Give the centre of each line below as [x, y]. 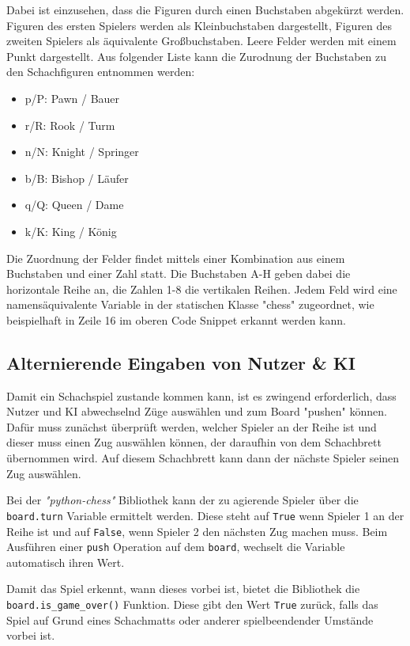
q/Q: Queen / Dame [74, 205]
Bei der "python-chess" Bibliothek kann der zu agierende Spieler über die [182, 500]
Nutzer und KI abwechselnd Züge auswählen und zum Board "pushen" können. [197, 411]
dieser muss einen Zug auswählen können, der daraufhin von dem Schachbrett [194, 442]
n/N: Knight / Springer [82, 152]
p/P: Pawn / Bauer [72, 98]
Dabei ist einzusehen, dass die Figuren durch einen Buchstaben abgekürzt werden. [205, 9]
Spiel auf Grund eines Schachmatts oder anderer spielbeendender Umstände [190, 619]
